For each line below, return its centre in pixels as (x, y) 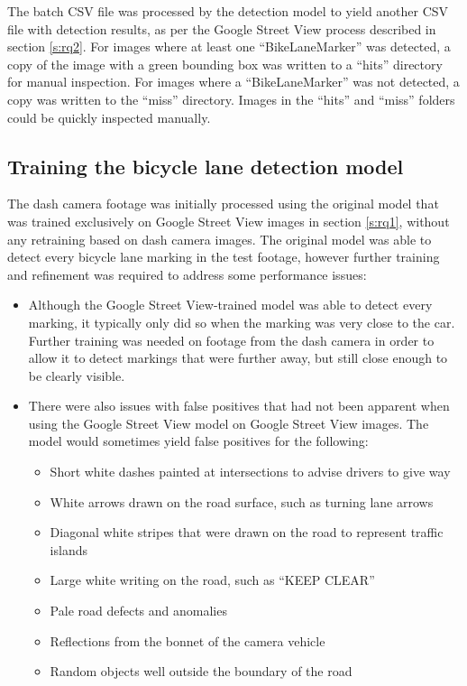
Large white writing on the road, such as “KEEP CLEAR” (212, 580)
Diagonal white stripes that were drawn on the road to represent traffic (247, 532)
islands (69, 549)
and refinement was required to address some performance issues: (187, 274)
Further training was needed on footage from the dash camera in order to (231, 340)
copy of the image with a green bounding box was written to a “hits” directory (225, 64)
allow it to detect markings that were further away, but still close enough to (238, 358)
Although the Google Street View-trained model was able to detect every (230, 305)
